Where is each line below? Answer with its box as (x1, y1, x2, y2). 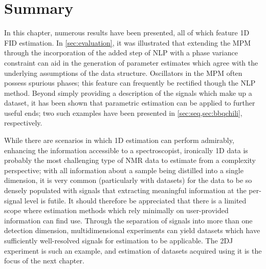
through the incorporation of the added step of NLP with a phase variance (4, 47, 238, 58)
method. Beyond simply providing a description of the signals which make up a (4, 87, 252, 98)
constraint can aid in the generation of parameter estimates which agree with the (4, 57, 258, 68)
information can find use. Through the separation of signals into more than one (4, 215, 253, 225)
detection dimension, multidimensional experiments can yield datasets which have (4, 225, 260, 236)
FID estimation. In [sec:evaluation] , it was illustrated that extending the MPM (4, 37, 251, 48)
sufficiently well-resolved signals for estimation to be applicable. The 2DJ (4, 235, 233, 245)
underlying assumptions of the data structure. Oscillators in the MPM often (4, 67, 242, 78)
